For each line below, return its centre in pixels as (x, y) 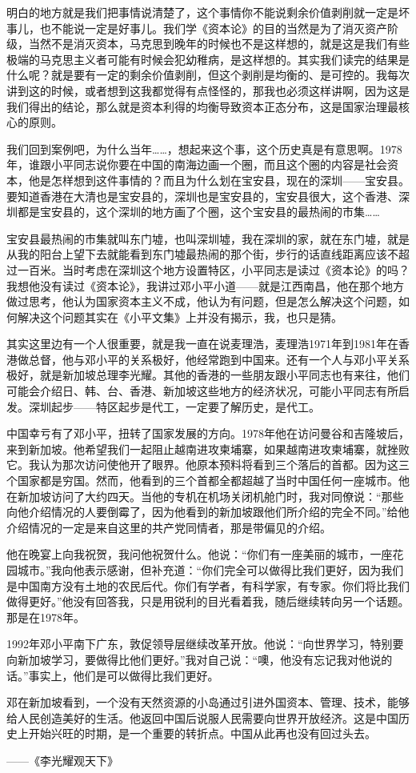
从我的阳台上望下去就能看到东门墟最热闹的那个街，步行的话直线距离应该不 (202, 254)
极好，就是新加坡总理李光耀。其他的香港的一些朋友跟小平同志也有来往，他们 (208, 375)
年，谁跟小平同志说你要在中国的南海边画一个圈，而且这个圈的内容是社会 (197, 164)
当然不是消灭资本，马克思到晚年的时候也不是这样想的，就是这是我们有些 (219, 44)
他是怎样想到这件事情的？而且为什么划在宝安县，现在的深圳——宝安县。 (219, 180)
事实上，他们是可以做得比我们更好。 (124, 675)
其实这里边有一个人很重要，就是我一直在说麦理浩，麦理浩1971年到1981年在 (202, 344)
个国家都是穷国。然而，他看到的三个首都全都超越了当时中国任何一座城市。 (202, 481)
